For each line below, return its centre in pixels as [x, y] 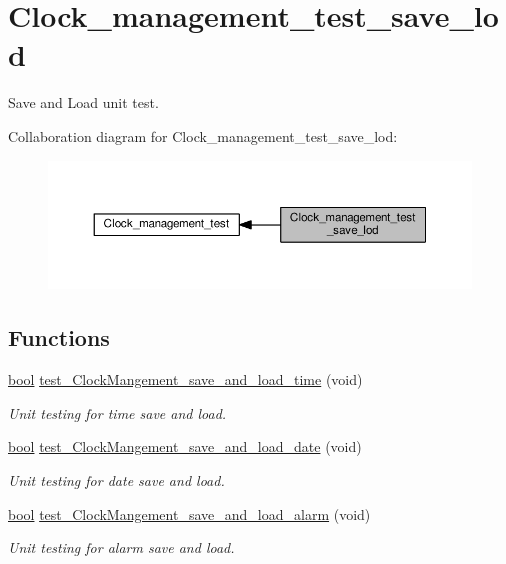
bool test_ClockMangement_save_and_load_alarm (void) [189, 513]
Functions [59, 337]
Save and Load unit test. [83, 102]
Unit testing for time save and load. [117, 412]
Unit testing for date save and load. [116, 480]
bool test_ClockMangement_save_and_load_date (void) [185, 446]
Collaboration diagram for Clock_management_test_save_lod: [203, 135]
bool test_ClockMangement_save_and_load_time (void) [185, 379]
